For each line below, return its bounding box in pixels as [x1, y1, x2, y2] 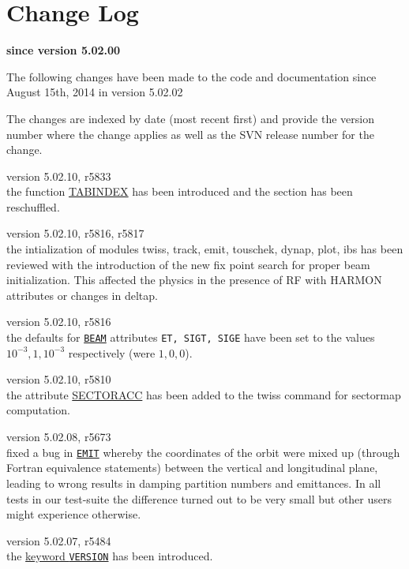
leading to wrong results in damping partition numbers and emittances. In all [6, 474, 381, 491]
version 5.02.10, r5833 [6, 167, 111, 184]
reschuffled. [6, 198, 60, 215]
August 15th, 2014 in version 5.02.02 [6, 84, 183, 100]
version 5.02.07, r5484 [6, 532, 111, 548]
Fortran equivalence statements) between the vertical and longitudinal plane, [6, 459, 378, 476]
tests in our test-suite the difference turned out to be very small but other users [6, 490, 392, 507]
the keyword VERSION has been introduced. [6, 548, 213, 564]
